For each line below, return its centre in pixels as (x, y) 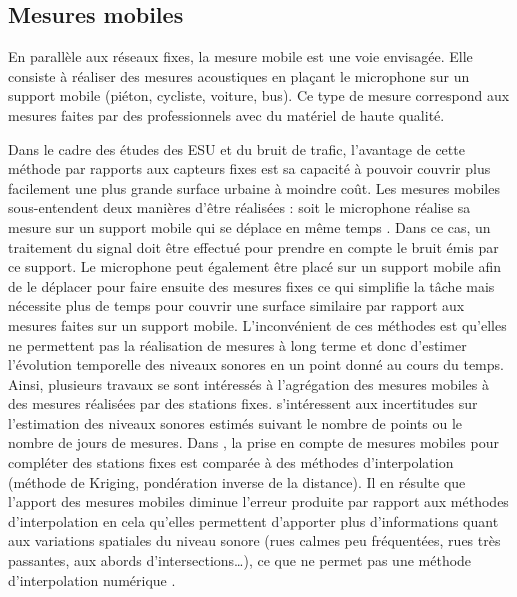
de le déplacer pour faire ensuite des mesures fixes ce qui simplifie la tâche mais (251, 285)
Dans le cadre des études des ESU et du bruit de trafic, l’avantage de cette (236, 148)
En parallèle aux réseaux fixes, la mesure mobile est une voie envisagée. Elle (240, 56)
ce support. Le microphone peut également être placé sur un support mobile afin (254, 266)
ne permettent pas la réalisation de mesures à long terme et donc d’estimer (237, 344)
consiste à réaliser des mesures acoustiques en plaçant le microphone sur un (239, 75)
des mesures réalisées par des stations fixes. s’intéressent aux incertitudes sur (243, 403)
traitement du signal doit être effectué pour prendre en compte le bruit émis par (253, 246)
